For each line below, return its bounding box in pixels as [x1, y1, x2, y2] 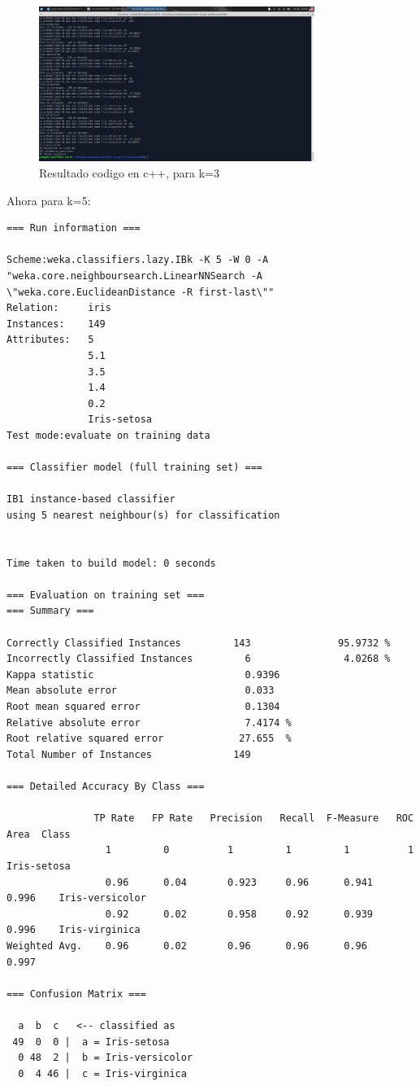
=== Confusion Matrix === [6, 987, 146, 1000]
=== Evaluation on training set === [6, 589, 205, 601]
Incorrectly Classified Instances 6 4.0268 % [6, 653, 391, 665]
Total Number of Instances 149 [6, 748, 251, 760]
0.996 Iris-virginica [6, 924, 141, 936]
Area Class [6, 828, 71, 840]
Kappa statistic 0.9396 [6, 668, 280, 681]
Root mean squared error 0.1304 [6, 701, 280, 713]
